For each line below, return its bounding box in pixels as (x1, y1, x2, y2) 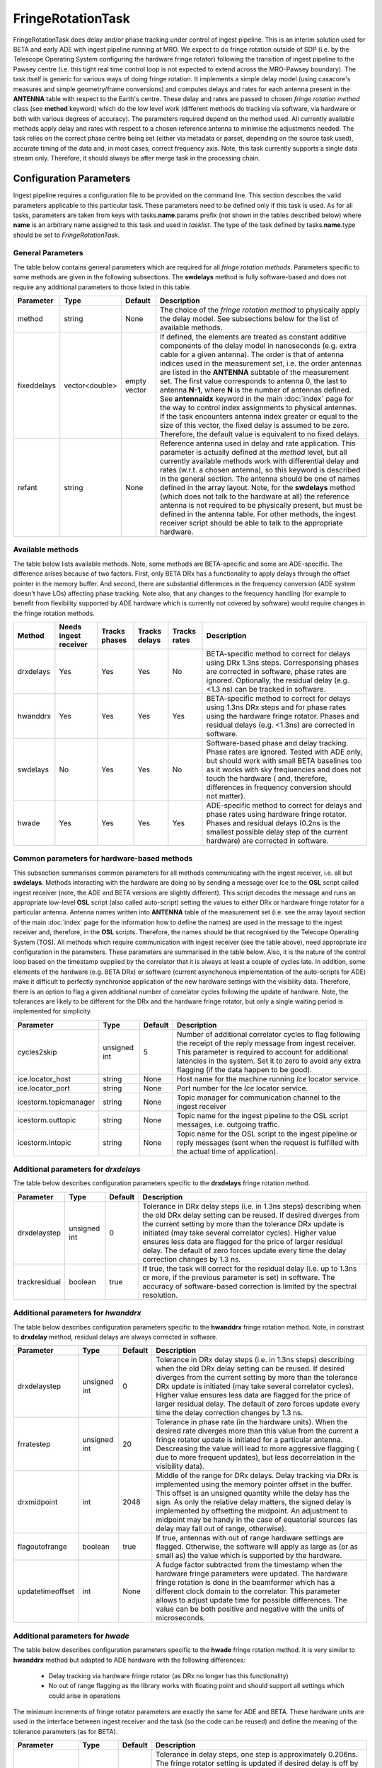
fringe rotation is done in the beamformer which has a (156, 1578, 335, 1588)
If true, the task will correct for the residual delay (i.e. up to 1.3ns (142, 1263, 357, 1273)
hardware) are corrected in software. (206, 836, 329, 846)
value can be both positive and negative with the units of (156, 1604, 345, 1614)
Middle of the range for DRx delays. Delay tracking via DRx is (156, 1471, 359, 1481)
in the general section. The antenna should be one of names (159, 474, 361, 484)
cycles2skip (17, 1047, 57, 1057)
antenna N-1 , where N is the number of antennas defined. (159, 385, 352, 395)
